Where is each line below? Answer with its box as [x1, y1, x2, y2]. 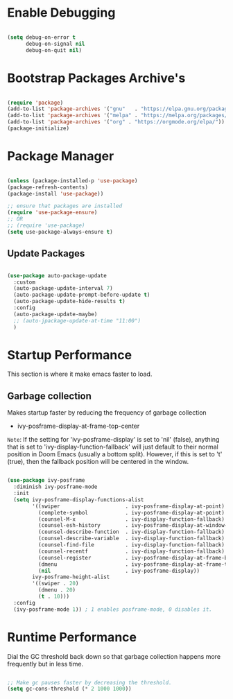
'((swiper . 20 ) [32, 580, 79, 587]
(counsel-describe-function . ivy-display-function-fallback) [37, 528, 225, 535]
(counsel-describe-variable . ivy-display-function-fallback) [37, 535, 225, 542]
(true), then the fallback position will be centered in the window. [7, 458, 189, 466]
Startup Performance [7, 347, 132, 363]
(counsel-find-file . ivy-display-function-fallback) [37, 542, 225, 549]
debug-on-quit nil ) [25, 46, 82, 53]
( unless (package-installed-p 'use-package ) [7, 177, 138, 184]
